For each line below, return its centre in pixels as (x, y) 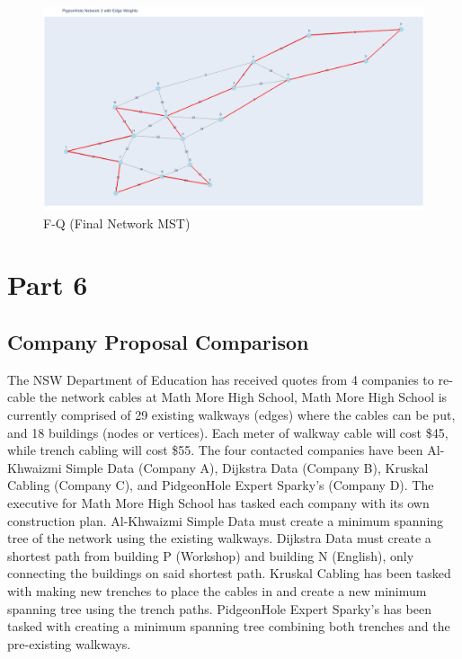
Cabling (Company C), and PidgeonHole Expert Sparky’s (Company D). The (221, 485)
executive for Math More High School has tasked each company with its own (218, 503)
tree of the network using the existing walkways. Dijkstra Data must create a (219, 538)
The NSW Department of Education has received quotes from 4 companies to (221, 379)
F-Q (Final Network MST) (117, 223)
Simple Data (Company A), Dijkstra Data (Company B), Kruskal (247, 467)
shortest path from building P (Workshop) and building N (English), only (211, 555)
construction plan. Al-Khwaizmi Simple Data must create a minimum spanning (226, 520)
